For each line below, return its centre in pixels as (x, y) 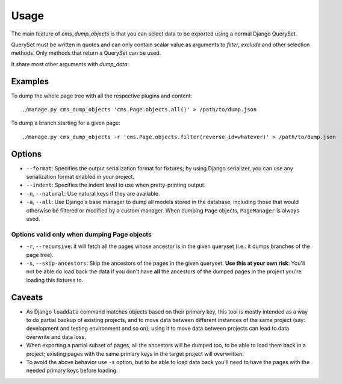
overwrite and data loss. (56, 336)
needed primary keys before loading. (72, 371)
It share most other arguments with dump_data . (70, 64)
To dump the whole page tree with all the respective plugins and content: (102, 96)
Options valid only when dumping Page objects (81, 234)
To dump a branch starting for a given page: (66, 123)
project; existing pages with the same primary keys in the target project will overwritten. (135, 354)
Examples (30, 81)
